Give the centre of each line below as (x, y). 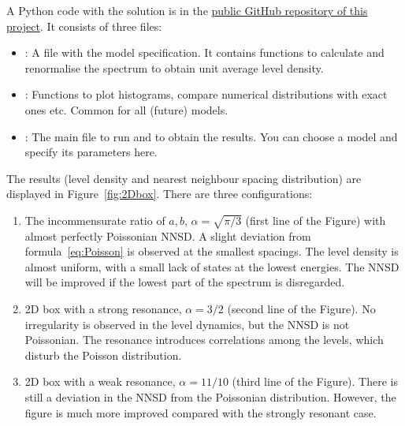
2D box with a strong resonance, (103, 309)
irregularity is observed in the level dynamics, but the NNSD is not (187, 324)
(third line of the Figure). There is (315, 381)
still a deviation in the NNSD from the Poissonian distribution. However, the (210, 397)
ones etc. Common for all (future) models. (126, 109)
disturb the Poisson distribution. (103, 355)
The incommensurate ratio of (95, 220)
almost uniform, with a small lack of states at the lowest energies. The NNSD (212, 266)
